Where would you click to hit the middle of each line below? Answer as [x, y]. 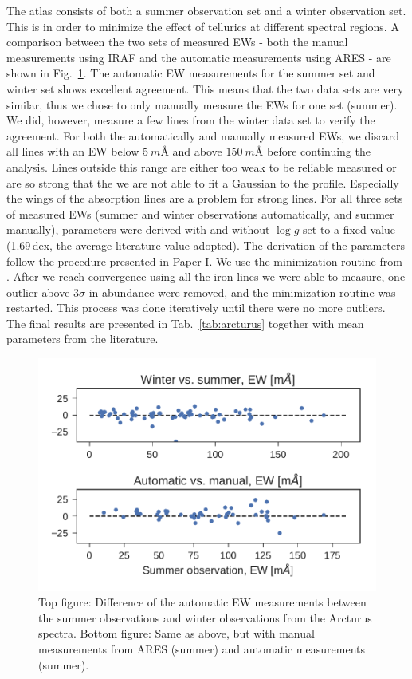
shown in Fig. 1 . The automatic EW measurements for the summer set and [191, 73]
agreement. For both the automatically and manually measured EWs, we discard [203, 135]
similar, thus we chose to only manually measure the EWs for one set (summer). [202, 104]
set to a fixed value [349, 229]
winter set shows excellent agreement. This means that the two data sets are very [205, 88]
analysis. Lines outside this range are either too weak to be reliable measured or [202, 166]
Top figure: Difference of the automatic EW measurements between [202, 602]
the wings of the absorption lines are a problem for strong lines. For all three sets [205, 198]
